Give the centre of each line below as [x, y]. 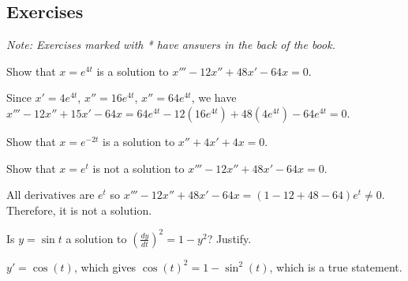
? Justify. [229, 238]
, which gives [105, 266]
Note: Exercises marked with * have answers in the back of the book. [171, 45]
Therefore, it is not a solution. [79, 210]
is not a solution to [138, 168]
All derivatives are [51, 195]
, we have [214, 97]
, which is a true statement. [336, 266]
